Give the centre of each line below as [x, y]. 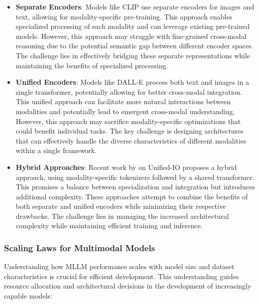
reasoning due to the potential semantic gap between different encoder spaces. [134, 46]
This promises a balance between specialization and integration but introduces [135, 187]
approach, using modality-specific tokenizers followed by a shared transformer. [135, 177]
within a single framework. [56, 150]
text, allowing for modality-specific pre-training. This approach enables [124, 16]
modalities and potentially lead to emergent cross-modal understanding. [125, 111]
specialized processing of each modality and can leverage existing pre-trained [133, 26]
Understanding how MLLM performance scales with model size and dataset [119, 266]
